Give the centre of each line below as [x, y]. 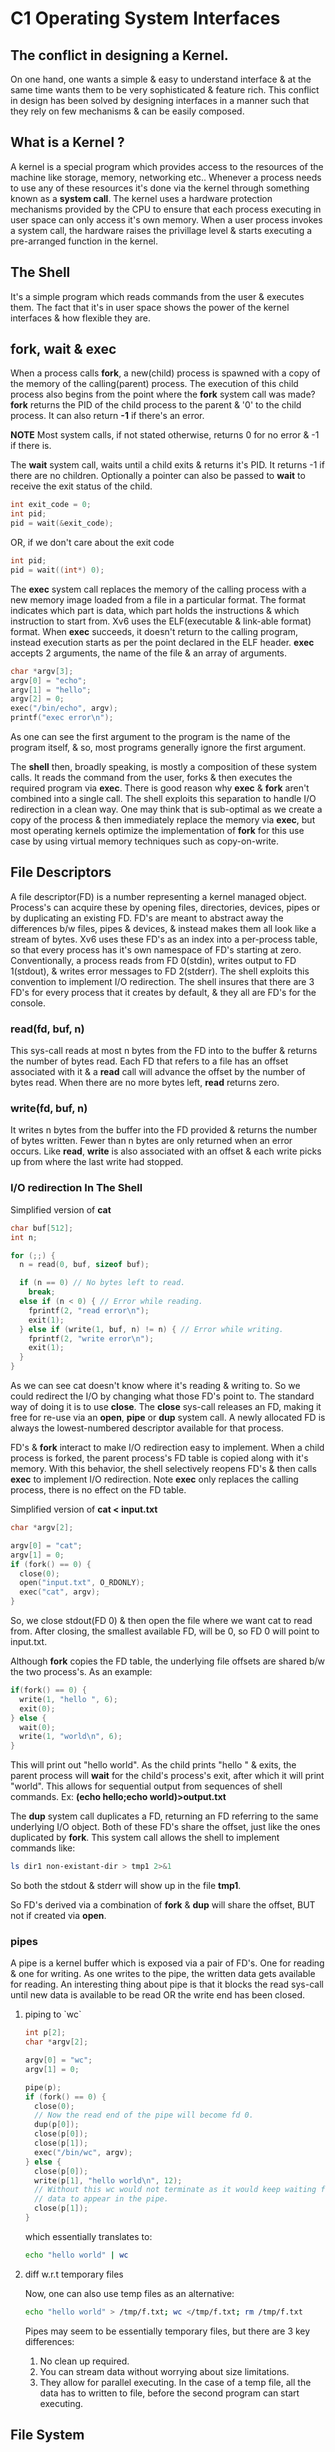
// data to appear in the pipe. [101, 2199]
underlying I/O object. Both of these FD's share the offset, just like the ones [165, 1827]
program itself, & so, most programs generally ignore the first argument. [158, 748]
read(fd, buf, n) [47, 1029]
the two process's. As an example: [81, 1672]
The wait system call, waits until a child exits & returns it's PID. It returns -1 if [167, 465]
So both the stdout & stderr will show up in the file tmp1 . [126, 1886]
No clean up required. [84, 2361]
